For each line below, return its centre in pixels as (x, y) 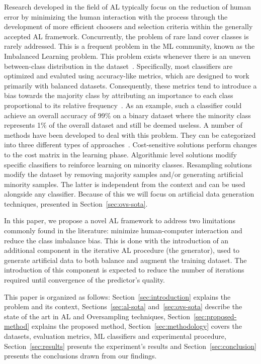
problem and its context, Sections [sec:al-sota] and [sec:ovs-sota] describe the (123, 306)
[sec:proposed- (215, 316)
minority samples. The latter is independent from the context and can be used (125, 184)
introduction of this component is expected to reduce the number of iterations (124, 270)
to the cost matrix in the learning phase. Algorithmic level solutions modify (120, 154)
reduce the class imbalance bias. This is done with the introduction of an (116, 240)
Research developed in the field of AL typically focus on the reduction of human (128, 7)
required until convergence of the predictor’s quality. (84, 280)
